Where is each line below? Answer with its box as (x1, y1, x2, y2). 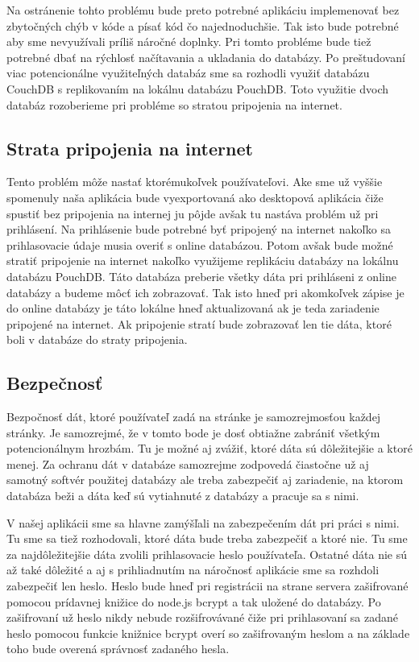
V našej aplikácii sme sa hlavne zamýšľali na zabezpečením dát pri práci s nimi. (6, 514, 400, 531)
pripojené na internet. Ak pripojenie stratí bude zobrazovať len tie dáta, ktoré (6, 315, 392, 332)
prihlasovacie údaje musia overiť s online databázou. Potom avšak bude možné (6, 236, 393, 253)
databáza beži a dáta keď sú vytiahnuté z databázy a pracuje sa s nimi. (6, 487, 359, 504)
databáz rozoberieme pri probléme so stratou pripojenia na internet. (6, 96, 342, 113)
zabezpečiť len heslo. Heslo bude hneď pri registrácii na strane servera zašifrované (6, 577, 409, 594)
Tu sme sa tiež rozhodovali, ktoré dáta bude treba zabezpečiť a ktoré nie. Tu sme (6, 530, 408, 547)
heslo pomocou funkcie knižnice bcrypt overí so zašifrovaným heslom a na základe (6, 624, 410, 641)
